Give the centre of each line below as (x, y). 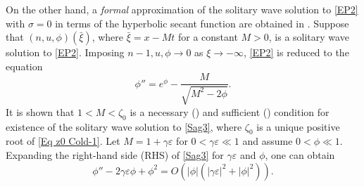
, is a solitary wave (309, 37)
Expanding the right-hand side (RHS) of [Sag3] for (115, 155)
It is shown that (40, 111)
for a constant (208, 37)
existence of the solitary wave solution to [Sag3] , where (124, 126)
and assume (268, 141)
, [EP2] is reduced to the (296, 52)
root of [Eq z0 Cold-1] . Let (63, 141)
